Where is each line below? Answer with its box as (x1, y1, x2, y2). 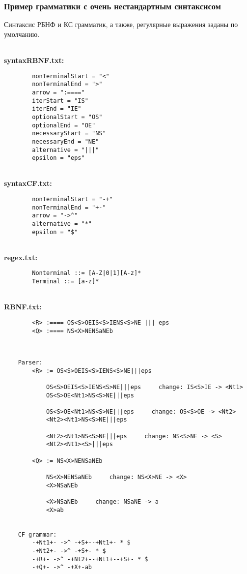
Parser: (18, 359, 43, 366)
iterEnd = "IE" (32, 105, 82, 113)
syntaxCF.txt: (4, 178, 52, 188)
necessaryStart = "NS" (32, 130, 106, 137)
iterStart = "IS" (32, 97, 88, 104)
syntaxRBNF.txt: (4, 55, 64, 65)
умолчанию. (4, 29, 40, 39)
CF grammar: (18, 531, 57, 538)
